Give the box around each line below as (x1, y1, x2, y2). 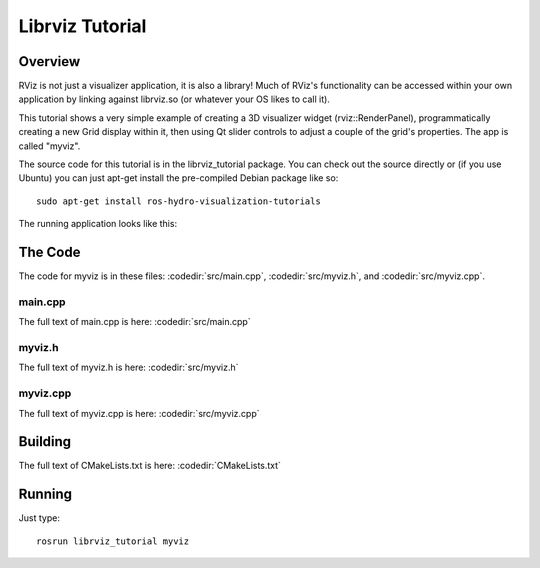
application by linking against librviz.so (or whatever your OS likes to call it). (18, 93, 330, 105)
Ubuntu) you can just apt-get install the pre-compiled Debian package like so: (18, 172, 339, 184)
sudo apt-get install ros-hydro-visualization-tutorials (36, 195, 322, 207)
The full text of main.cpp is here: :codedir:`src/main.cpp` (18, 316, 251, 328)
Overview (18, 53, 81, 70)
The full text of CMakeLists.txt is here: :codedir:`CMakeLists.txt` (18, 460, 282, 472)
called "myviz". (18, 140, 81, 152)
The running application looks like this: (18, 218, 178, 230)
